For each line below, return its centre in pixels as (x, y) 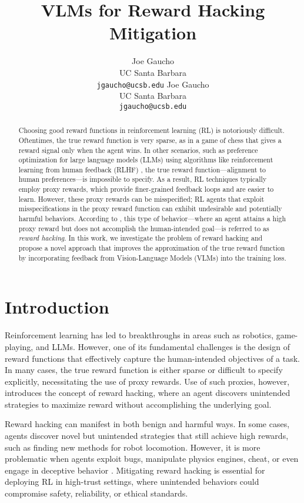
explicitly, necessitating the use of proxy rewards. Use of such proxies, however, (147, 381)
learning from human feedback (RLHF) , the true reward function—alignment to (142, 169)
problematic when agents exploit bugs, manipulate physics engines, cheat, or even (152, 459)
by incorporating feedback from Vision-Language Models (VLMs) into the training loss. (152, 257)
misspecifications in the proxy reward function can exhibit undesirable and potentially (150, 209)
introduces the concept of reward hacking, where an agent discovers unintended (148, 393)
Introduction (57, 307)
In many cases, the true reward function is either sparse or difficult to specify (144, 370)
